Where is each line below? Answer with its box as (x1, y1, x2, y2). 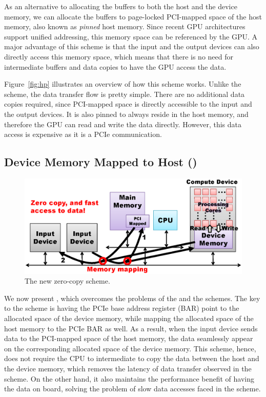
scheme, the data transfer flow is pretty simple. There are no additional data (4, 88, 245, 99)
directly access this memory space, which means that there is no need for (4, 51, 233, 62)
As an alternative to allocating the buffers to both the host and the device (4, 1, 237, 11)
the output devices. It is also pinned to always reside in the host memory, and (4, 108, 249, 119)
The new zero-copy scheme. (25, 275, 110, 286)
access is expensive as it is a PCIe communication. (4, 129, 162, 140)
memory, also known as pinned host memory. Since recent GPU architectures (4, 21, 245, 32)
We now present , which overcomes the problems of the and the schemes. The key (4, 292, 260, 303)
